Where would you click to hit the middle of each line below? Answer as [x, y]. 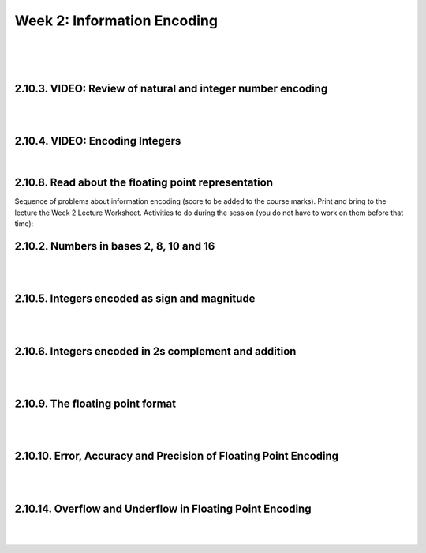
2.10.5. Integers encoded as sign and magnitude [135, 299]
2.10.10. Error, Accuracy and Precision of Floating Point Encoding [177, 456]
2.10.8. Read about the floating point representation [144, 183]
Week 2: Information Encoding [116, 21]
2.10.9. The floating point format [95, 403]
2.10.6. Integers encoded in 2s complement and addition [155, 351]
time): [24, 224]
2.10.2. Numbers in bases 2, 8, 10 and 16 [115, 246]
